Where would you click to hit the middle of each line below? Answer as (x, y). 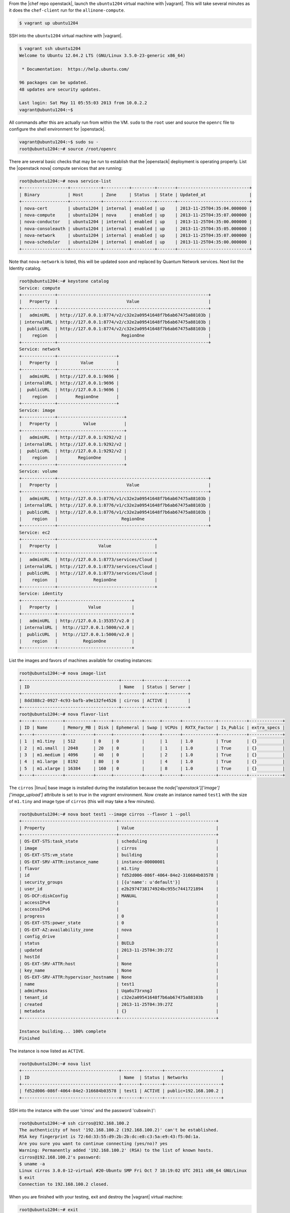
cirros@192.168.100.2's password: (60, 1157)
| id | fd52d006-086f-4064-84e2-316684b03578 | (119, 875)
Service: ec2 (35, 532)
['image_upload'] (26, 795)
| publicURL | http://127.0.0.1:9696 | (69, 390)
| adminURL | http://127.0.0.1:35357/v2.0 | (77, 621)
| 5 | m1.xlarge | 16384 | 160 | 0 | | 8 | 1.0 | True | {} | (152, 768)
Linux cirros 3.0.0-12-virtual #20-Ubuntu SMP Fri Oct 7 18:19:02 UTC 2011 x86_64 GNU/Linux (133, 1171)
